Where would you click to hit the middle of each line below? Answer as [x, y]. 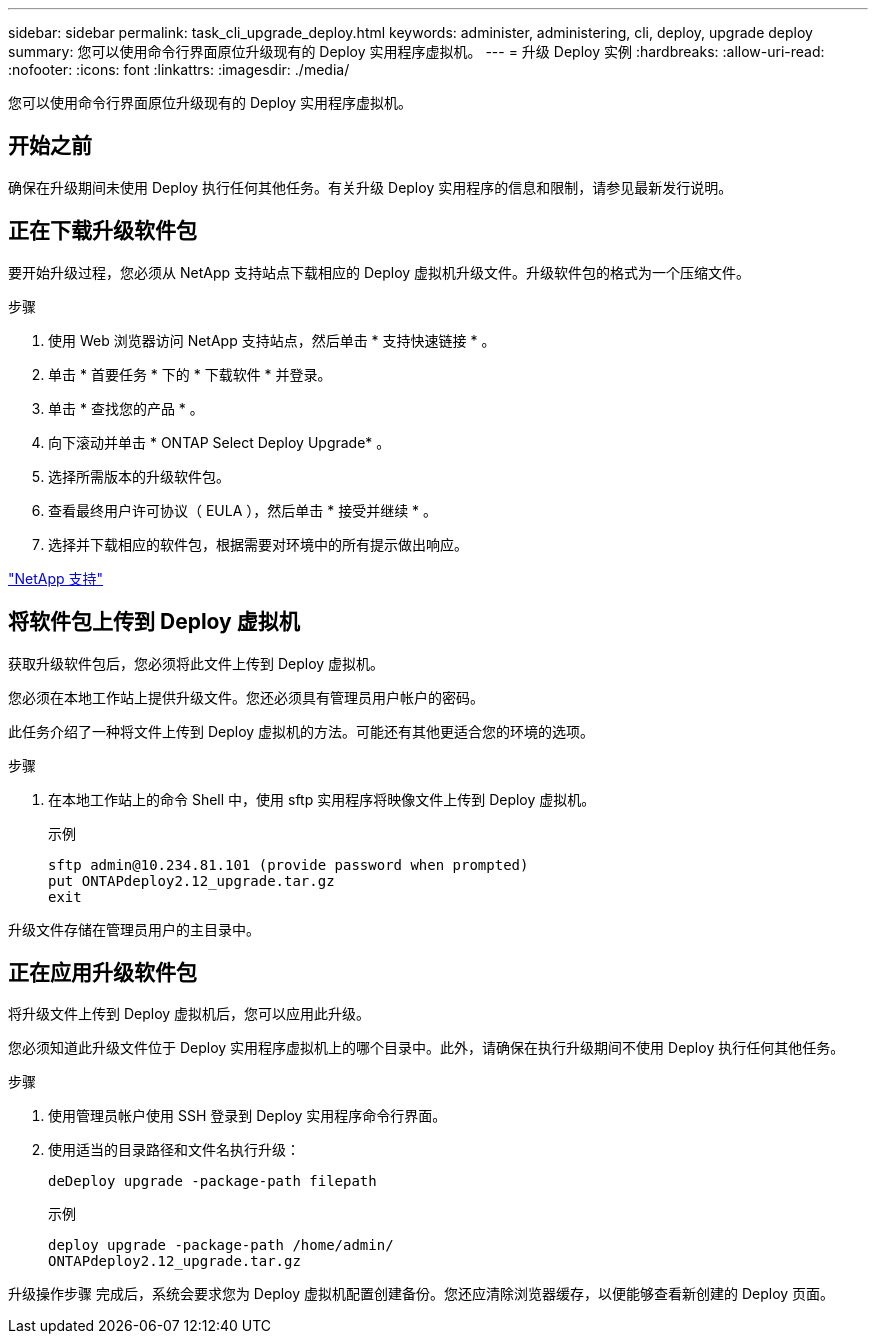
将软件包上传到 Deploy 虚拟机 [154, 622]
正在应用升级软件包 [102, 972]
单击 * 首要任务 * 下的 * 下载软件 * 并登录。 [190, 374]
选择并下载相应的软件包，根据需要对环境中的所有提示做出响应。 [258, 544]
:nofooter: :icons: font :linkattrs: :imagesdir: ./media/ [179, 69]
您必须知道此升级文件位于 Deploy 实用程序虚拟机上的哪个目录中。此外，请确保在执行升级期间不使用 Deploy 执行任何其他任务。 [426, 1048]
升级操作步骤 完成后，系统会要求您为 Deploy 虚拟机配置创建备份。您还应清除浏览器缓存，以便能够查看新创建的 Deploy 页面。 [421, 1294]
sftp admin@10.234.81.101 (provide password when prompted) [288, 864]
